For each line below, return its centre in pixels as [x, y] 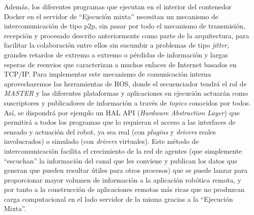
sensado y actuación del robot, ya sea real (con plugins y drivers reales [110, 131]
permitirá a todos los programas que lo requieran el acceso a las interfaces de [120, 122]
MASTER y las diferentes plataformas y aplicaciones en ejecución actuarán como [126, 93]
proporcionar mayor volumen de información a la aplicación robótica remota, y [123, 179]
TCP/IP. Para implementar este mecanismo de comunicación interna [108, 74]
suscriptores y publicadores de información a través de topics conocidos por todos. [127, 102]
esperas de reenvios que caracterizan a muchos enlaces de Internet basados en [120, 64]
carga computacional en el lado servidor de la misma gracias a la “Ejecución [119, 199]
